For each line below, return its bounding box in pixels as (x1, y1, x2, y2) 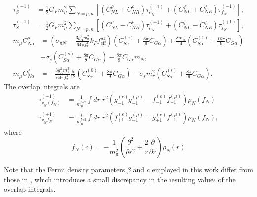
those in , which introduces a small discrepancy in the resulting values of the (4, 174, 236, 184)
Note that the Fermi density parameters (4, 164, 125, 175)
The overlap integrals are (4, 81, 80, 92)
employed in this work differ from (152, 164, 253, 175)
